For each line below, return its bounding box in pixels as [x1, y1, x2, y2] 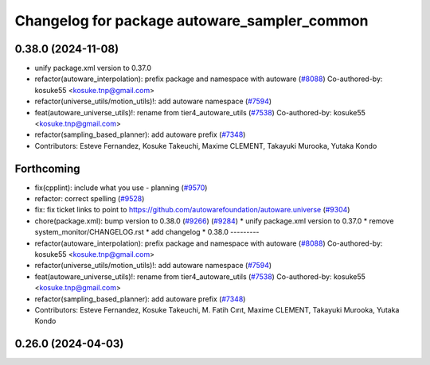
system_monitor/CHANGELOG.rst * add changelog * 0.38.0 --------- [34, 227, 260, 237]
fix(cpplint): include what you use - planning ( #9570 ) [34, 183, 208, 192]
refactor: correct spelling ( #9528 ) [34, 194, 145, 204]
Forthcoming [14, 161, 80, 175]
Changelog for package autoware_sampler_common [14, 12, 369, 29]
